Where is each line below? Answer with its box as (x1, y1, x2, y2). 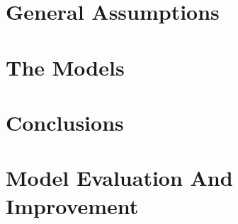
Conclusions (6, 107, 124, 136)
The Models (6, 52, 125, 81)
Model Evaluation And (6, 163, 233, 192)
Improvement (6, 191, 139, 220)
